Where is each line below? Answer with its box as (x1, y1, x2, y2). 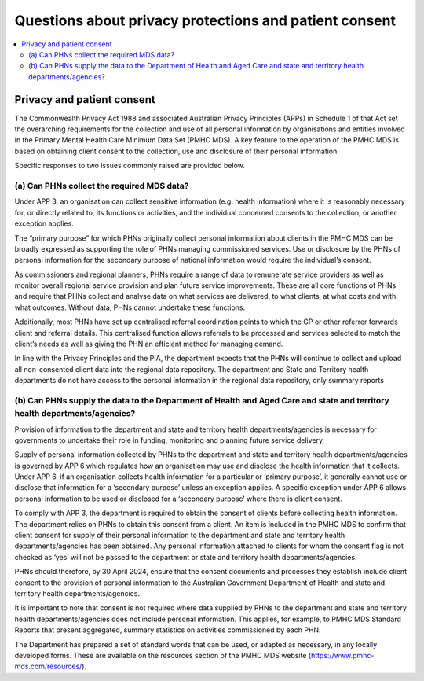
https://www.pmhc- (310, 650, 375, 660)
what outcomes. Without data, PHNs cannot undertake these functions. (14, 303, 246, 312)
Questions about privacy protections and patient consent (14, 12, 397, 29)
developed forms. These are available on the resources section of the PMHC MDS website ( (14, 650, 312, 660)
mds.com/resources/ (14, 661, 82, 672)
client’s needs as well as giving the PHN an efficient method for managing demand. (14, 339, 283, 349)
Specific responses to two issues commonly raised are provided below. (14, 161, 245, 171)
